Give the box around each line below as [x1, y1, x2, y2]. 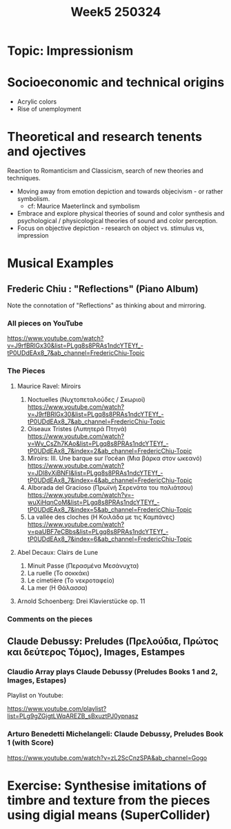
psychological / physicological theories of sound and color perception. [17, 217, 219, 225]
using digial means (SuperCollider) [7, 807, 210, 823]
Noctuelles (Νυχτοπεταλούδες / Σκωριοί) [27, 395, 146, 403]
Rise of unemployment [17, 105, 81, 113]
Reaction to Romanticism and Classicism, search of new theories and [7, 166, 203, 175]
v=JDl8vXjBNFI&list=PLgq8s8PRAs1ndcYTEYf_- [27, 468, 163, 477]
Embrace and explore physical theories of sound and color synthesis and [17, 209, 225, 218]
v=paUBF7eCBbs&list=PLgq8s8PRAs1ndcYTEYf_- [27, 527, 169, 535]
